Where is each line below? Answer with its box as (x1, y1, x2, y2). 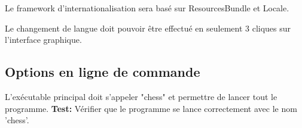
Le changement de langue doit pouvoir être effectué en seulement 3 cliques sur (5, 21, 291, 34)
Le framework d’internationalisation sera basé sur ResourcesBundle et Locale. (5, 2, 289, 14)
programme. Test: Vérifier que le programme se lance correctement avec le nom (5, 102, 297, 114)
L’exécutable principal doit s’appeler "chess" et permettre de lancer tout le (5, 90, 277, 102)
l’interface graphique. (5, 33, 82, 46)
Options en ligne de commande (5, 63, 200, 81)
